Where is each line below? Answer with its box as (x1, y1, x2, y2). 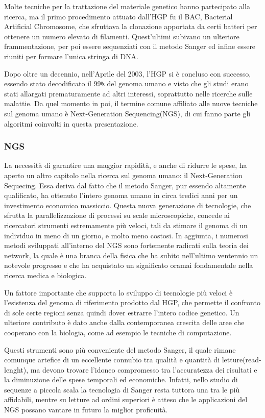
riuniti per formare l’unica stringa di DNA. (4, 51, 139, 61)
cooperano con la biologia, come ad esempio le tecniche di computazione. (4, 327, 232, 337)
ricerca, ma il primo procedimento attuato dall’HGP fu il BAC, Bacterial (4, 11, 233, 21)
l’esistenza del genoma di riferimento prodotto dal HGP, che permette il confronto (4, 297, 260, 308)
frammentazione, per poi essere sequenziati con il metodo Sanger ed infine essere (4, 41, 256, 52)
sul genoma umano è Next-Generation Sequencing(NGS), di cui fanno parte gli (4, 108, 251, 118)
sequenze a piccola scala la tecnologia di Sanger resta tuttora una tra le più (4, 384, 240, 395)
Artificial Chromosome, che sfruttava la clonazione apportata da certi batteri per (4, 21, 257, 32)
